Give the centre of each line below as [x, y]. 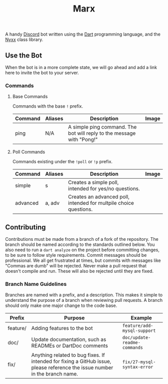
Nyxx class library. [24, 40]
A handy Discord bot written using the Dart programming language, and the [83, 34]
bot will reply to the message [102, 133]
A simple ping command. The [102, 127]
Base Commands [30, 97]
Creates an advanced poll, [99, 197]
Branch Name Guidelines [36, 284]
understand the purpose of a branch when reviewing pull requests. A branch [84, 300]
